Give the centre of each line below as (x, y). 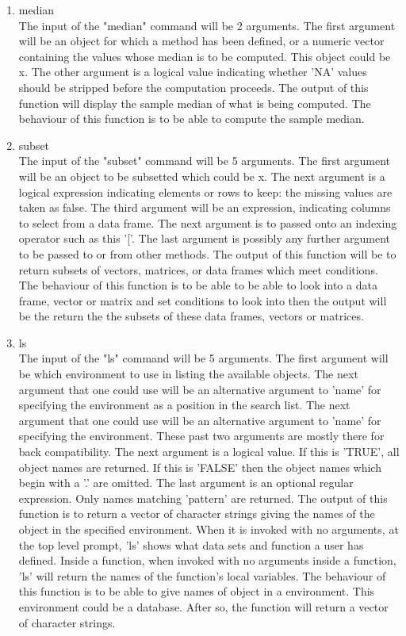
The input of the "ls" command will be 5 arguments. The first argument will (203, 358)
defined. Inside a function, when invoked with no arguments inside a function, (207, 560)
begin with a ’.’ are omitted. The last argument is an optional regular (186, 483)
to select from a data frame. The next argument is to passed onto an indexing (208, 222)
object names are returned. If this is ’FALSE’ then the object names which (200, 467)
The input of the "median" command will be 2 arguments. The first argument (207, 25)
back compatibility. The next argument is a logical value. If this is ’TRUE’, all (209, 452)
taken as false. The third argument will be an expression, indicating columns (205, 207)
